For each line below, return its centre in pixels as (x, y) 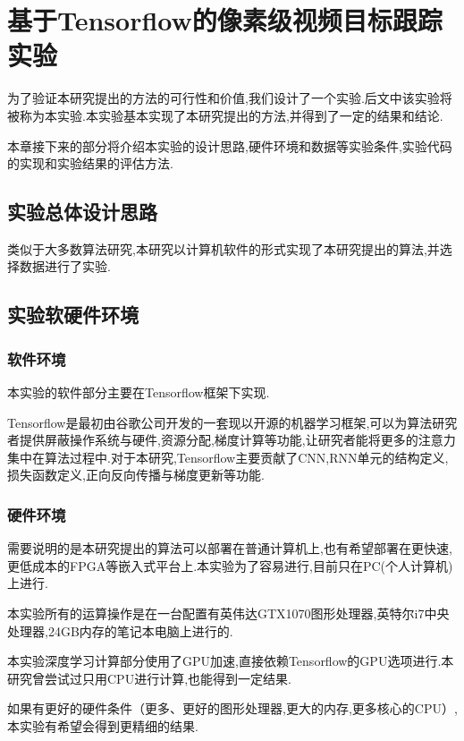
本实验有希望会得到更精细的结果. (103, 726)
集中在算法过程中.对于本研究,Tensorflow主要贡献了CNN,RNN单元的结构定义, (228, 457)
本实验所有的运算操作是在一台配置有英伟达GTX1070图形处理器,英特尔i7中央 (228, 613)
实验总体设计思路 (82, 212)
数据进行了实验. (65, 266)
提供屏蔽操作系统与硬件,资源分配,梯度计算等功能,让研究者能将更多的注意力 (237, 440)
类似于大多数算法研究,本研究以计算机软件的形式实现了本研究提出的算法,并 (224, 248)
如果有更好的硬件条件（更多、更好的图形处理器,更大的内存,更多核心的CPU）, (232, 708)
